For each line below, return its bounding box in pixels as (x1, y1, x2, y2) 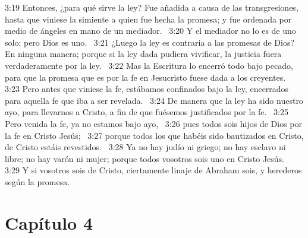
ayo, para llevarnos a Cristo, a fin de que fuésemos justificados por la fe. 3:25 (5, 106, 288, 118)
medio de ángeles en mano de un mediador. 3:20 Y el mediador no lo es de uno (5, 24, 296, 37)
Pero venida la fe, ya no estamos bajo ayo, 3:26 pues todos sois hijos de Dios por (5, 117, 302, 129)
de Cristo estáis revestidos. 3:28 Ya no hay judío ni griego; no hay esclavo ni (5, 141, 286, 153)
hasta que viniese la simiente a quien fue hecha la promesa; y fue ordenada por (5, 12, 292, 25)
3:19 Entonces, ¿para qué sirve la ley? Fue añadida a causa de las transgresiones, (5, 1, 298, 13)
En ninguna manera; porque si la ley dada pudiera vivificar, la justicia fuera (5, 47, 282, 60)
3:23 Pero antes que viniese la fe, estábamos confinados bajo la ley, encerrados (5, 82, 289, 95)
